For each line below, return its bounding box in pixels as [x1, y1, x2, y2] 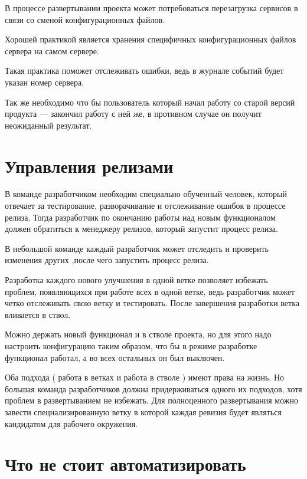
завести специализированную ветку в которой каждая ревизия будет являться [5, 405, 282, 418]
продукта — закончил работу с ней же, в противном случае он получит [5, 107, 262, 120]
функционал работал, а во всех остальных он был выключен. [5, 351, 225, 363]
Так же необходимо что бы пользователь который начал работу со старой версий [5, 96, 295, 108]
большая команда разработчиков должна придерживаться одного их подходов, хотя [5, 382, 302, 395]
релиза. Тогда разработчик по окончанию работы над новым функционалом [5, 211, 276, 223]
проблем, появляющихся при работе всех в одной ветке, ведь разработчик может [5, 285, 295, 297]
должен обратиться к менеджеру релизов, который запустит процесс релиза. [5, 222, 278, 235]
